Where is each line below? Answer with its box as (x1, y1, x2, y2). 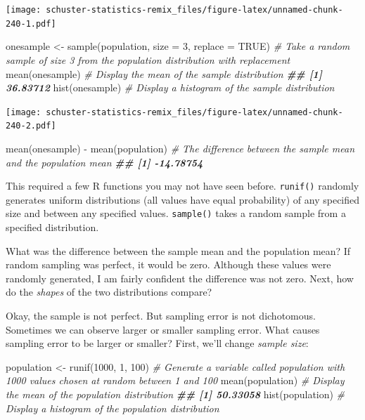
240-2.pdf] (6, 121, 56, 131)
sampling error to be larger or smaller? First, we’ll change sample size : (6, 336, 309, 350)
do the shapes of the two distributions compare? (6, 284, 212, 299)
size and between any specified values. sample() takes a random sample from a (6, 206, 346, 221)
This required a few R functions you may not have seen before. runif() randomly (6, 178, 359, 193)
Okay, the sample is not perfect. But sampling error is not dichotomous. (6, 308, 316, 323)
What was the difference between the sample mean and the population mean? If (6, 243, 351, 258)
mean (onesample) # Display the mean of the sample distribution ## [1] (6, 66, 322, 81)
